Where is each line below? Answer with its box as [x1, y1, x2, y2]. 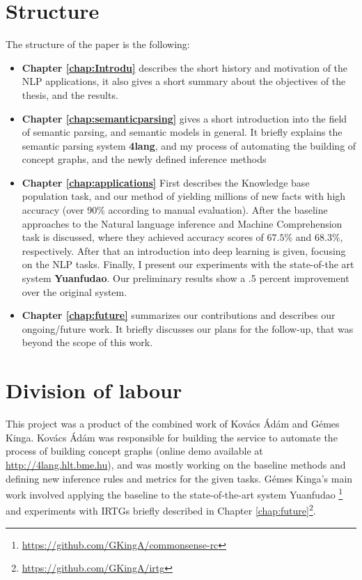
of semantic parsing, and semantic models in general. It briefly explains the [22, 125, 343, 139]
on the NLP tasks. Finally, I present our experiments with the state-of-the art [22, 257, 354, 272]
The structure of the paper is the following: [6, 37, 190, 52]
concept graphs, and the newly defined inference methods [22, 152, 267, 166]
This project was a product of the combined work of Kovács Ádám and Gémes [6, 416, 340, 431]
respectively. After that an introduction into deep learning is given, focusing [22, 243, 346, 258]
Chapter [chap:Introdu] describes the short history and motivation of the [22, 60, 348, 75]
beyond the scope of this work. [22, 335, 153, 350]
